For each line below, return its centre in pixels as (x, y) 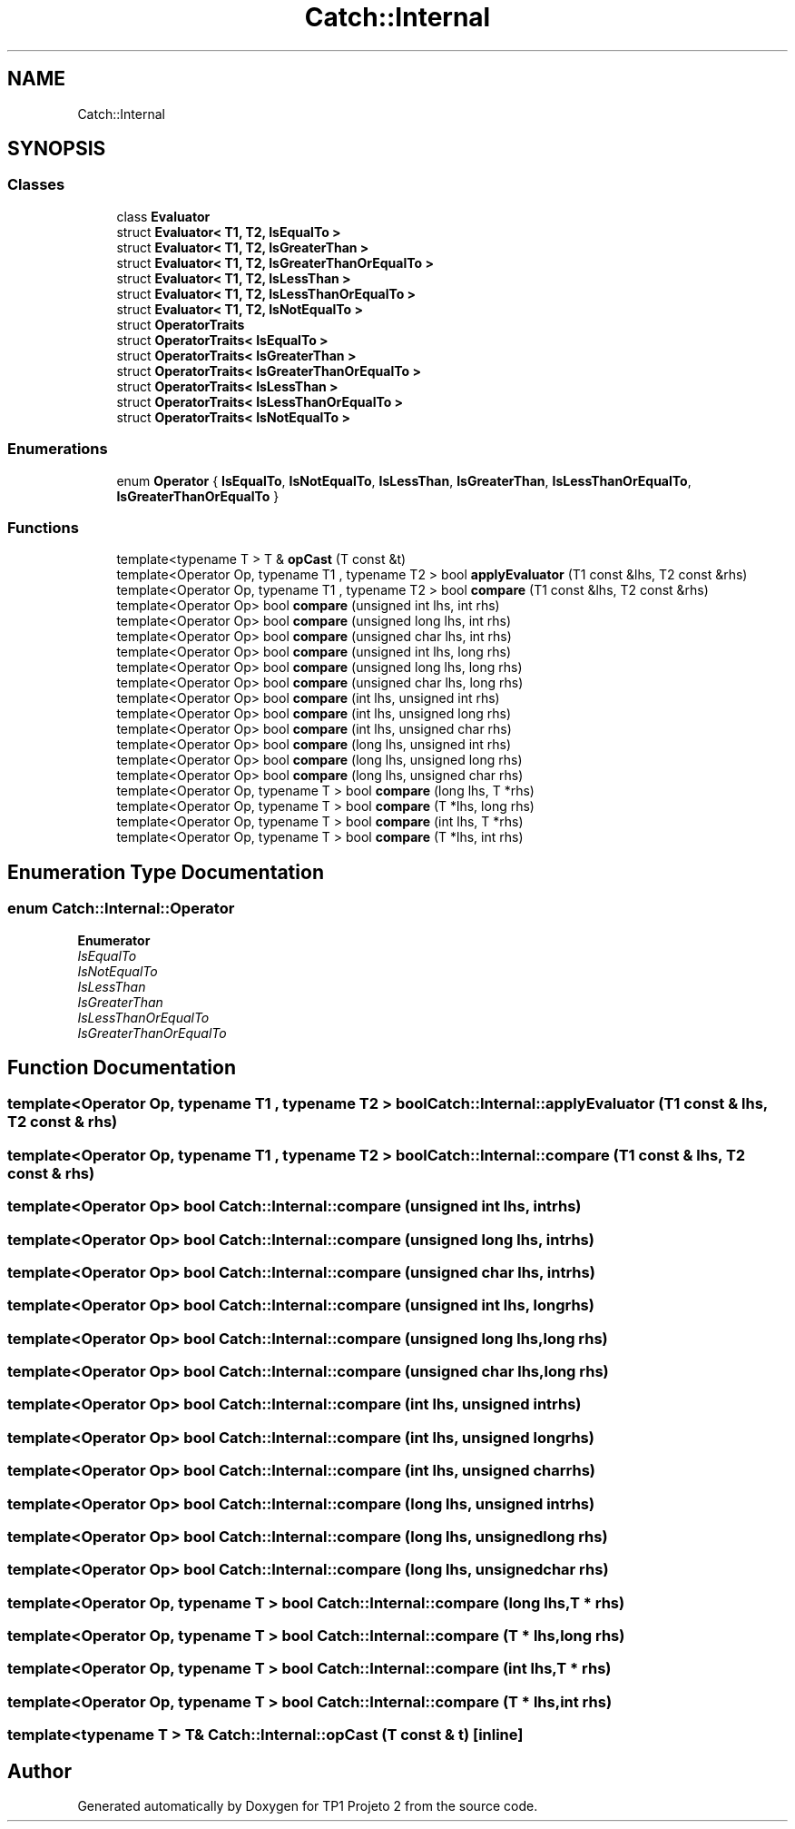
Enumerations (58, 449)
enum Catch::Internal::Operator (121, 909)
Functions (43, 527)
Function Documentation (122, 1067)
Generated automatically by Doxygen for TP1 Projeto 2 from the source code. (308, 1805)
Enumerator (114, 940)
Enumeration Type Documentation (166, 872)
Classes (36, 185)
